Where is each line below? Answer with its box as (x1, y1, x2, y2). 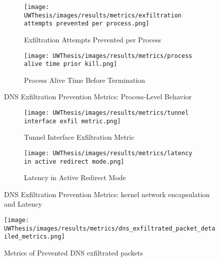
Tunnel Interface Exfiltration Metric (24, 132, 134, 142)
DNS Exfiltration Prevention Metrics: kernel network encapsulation (4, 189, 210, 199)
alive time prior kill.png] (24, 60, 117, 68)
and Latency (4, 199, 42, 209)
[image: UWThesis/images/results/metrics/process (24, 52, 192, 59)
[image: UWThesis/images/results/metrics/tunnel (24, 109, 189, 117)
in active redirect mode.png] (24, 158, 124, 165)
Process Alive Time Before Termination (24, 74, 145, 85)
